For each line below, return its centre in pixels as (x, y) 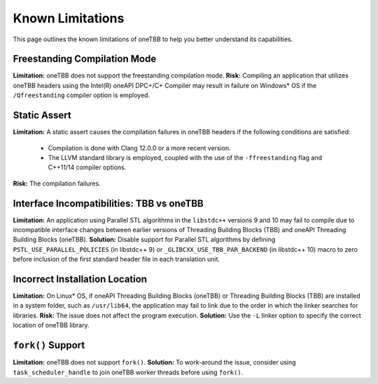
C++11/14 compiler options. (87, 167)
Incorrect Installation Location (80, 279)
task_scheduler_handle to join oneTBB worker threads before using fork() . (128, 372)
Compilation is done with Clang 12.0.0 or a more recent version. (139, 148)
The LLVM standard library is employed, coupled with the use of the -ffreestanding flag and (185, 157)
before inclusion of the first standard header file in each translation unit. (117, 259)
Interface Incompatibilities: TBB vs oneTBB (108, 203)
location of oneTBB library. (51, 325)
